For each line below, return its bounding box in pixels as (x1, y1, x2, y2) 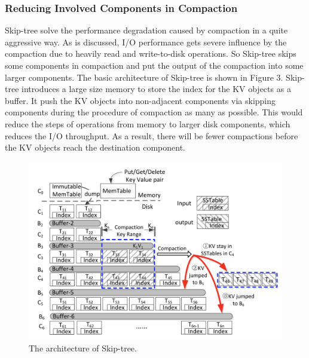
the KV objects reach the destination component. (5, 141, 185, 154)
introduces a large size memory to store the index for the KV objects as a (22, 82, 291, 95)
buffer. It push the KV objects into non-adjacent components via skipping (5, 94, 276, 106)
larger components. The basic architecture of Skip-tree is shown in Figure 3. (5, 71, 283, 83)
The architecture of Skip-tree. (29, 342, 137, 354)
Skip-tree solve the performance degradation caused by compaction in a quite (5, 24, 288, 36)
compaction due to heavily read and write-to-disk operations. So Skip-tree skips (5, 47, 296, 60)
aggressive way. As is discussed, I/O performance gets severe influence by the (5, 35, 287, 48)
